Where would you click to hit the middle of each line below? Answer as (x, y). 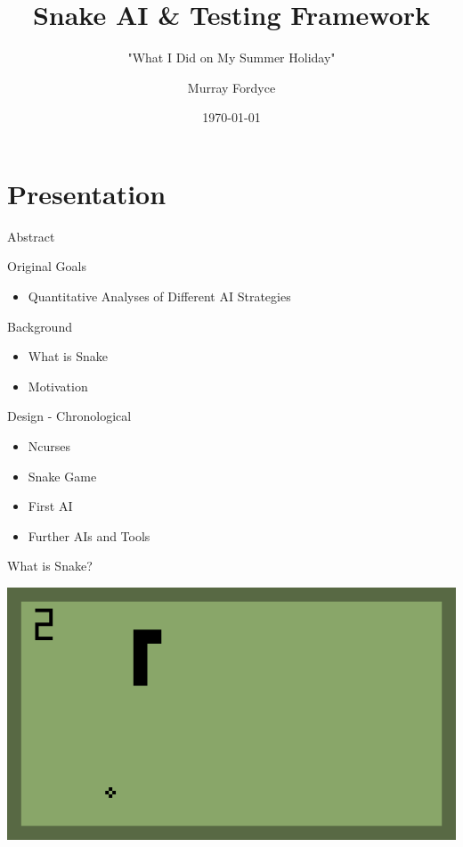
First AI (50, 506)
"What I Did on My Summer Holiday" (231, 58)
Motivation (58, 386)
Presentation (87, 193)
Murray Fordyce (231, 87)
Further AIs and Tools (89, 535)
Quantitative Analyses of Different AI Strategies (159, 296)
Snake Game (62, 476)
